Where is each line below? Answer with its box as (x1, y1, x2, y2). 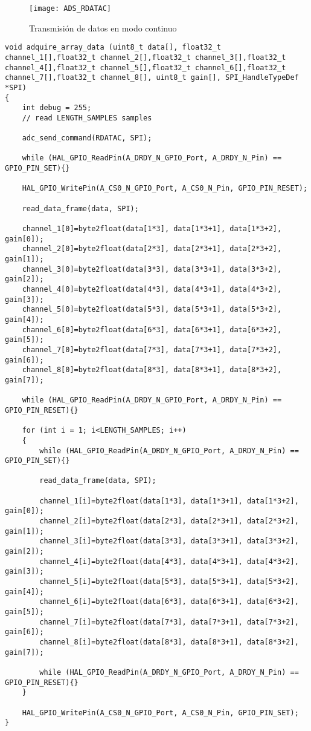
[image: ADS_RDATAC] (29, 4, 112, 13)
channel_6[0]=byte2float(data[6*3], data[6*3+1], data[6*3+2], (22, 325, 282, 334)
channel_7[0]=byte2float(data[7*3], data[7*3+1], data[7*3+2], (22, 345, 282, 354)
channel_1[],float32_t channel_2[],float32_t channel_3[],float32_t (5, 53, 286, 62)
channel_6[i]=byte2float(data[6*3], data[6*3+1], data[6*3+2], (39, 597, 299, 606)
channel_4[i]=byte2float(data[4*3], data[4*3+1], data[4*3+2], (39, 557, 299, 566)
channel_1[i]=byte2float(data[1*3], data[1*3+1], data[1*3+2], (39, 496, 299, 505)
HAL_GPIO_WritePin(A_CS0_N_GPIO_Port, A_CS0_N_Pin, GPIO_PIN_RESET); (22, 184, 308, 193)
